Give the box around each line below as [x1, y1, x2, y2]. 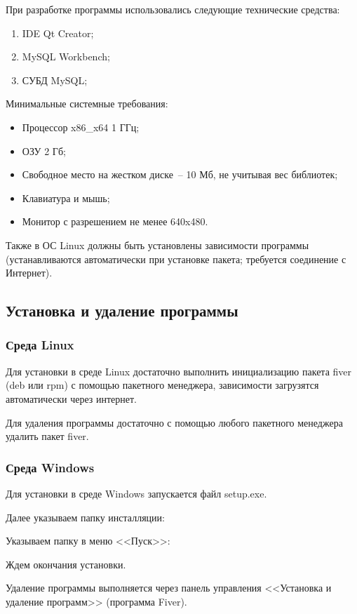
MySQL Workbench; [22, 49, 110, 64]
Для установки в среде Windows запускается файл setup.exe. [6, 486, 267, 500]
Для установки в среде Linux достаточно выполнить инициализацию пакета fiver [6, 363, 352, 378]
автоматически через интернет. [6, 391, 137, 406]
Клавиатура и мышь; [22, 190, 110, 205]
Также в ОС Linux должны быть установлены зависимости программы [6, 237, 309, 252]
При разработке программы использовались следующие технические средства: [6, 2, 340, 16]
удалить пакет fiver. [6, 429, 89, 443]
